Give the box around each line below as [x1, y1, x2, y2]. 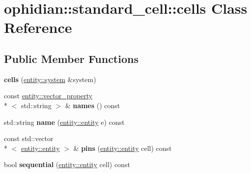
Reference [4, 17, 72, 37]
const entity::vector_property [4, 90, 93, 101]
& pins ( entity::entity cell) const [73, 143, 172, 153]
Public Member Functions [4, 51, 139, 66]
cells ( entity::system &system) [4, 74, 96, 84]
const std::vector [4, 133, 54, 144]
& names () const [65, 100, 120, 110]
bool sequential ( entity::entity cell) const [4, 159, 130, 170]
